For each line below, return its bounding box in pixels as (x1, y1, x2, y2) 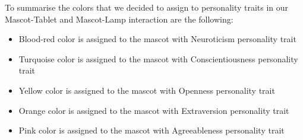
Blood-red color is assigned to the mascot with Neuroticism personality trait (18, 33, 296, 45)
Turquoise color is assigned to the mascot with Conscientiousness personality (18, 52, 298, 65)
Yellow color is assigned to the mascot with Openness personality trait (18, 84, 275, 96)
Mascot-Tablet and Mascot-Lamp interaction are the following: (5, 12, 233, 25)
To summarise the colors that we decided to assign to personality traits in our (5, 1, 289, 13)
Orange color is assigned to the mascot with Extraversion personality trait (18, 104, 289, 116)
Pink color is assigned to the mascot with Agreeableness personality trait (18, 124, 285, 136)
